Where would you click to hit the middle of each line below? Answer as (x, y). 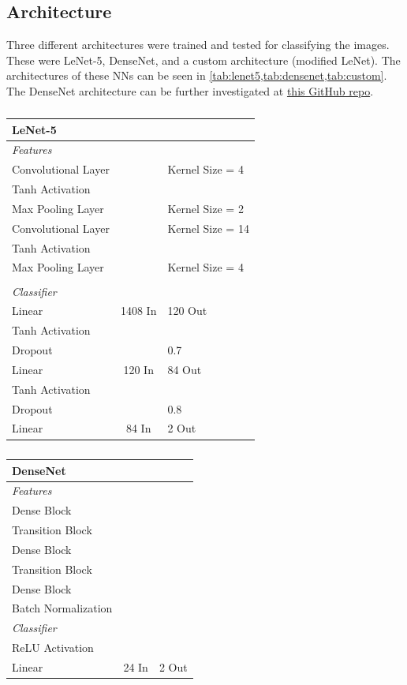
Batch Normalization (62, 608)
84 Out (185, 369)
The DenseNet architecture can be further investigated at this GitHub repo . (190, 90)
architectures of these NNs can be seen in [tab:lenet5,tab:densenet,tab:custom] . (197, 75)
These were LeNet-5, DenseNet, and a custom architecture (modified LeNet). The (203, 60)
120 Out (187, 311)
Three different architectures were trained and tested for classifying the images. (198, 45)
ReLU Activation (53, 648)
